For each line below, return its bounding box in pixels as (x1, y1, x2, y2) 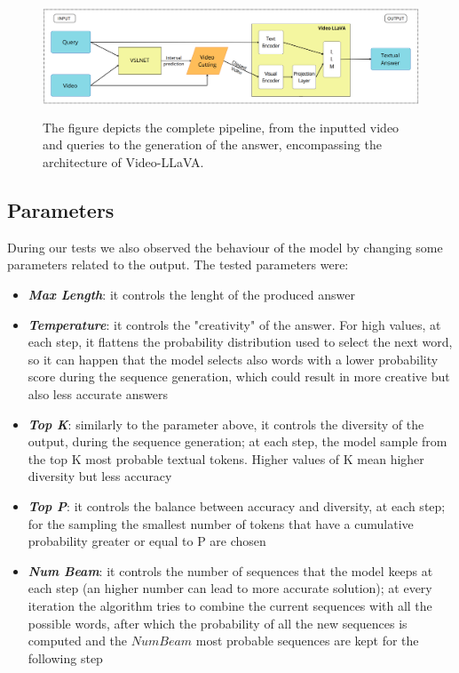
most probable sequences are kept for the (195, 631, 419, 650)
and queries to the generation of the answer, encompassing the (43, 135, 382, 154)
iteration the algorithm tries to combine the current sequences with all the (28, 596, 432, 614)
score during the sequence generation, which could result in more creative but (28, 367, 450, 386)
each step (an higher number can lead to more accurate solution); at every (28, 579, 432, 597)
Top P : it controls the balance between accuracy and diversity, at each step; (28, 496, 446, 515)
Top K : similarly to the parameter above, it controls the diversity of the (28, 414, 424, 433)
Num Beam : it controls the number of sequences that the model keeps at (28, 561, 433, 580)
